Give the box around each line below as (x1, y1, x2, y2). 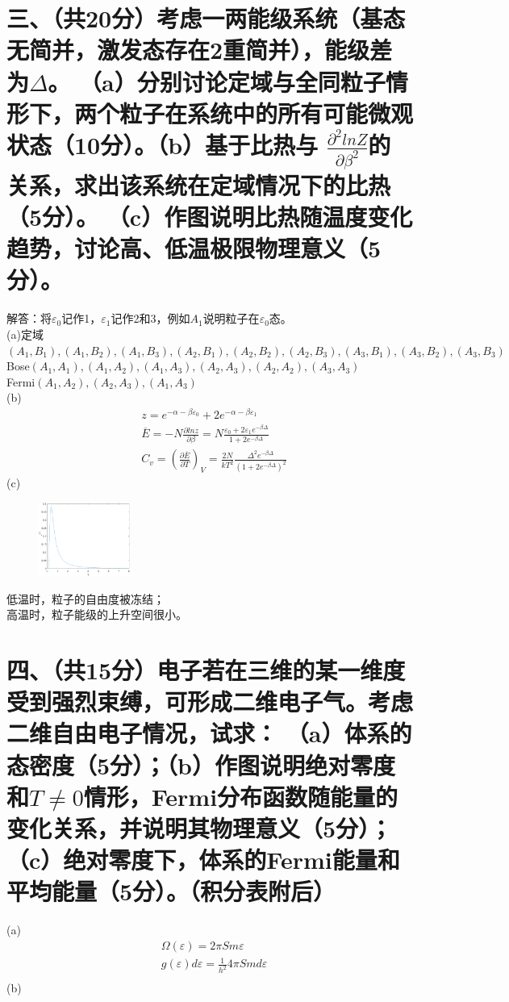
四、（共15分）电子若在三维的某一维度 (6, 653, 406, 686)
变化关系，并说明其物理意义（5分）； (6, 811, 393, 844)
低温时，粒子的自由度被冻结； (6, 590, 165, 607)
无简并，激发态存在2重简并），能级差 (6, 33, 393, 66)
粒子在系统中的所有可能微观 (119, 96, 414, 129)
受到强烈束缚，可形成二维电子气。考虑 (6, 685, 414, 718)
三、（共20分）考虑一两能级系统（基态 (6, 2, 406, 35)
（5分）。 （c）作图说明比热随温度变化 (6, 200, 413, 233)
